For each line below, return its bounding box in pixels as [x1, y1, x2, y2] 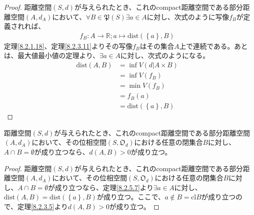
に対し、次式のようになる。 [120, 50, 209, 60]
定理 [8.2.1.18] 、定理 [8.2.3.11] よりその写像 [4, 40, 133, 51]
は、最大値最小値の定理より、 [4, 50, 100, 60]
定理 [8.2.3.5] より [17, 201, 68, 211]
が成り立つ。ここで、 [96, 192, 165, 202]
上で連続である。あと [179, 40, 248, 51]
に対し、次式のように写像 [146, 11, 229, 21]
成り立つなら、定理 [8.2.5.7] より [55, 182, 154, 192]
